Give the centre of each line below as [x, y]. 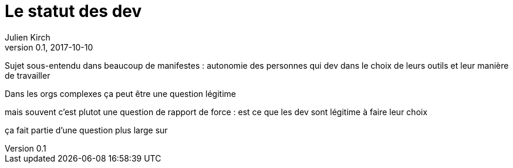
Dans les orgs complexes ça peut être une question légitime [120, 93]
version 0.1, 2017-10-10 [49, 47]
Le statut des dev [73, 11]
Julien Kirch [28, 37]
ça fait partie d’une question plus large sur [86, 130]
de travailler [28, 75]
